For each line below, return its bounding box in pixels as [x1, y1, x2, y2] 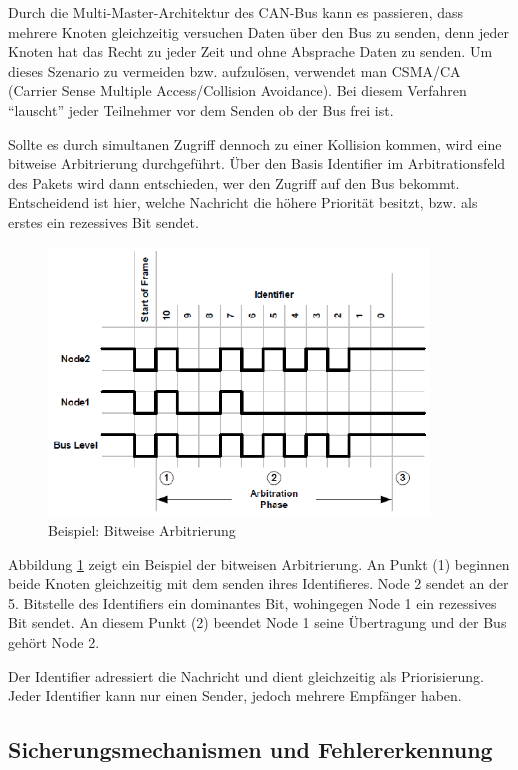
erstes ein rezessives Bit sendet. [8, 211, 199, 232]
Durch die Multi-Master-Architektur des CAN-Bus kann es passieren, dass [8, 2, 464, 22]
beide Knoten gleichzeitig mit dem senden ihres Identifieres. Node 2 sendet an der [8, 573, 509, 594]
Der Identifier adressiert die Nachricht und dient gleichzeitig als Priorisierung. [8, 665, 484, 686]
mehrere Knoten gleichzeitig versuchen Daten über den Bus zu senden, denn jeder [8, 21, 509, 42]
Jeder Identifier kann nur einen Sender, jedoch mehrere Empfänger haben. [8, 685, 462, 706]
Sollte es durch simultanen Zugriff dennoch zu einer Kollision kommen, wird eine [8, 133, 502, 154]
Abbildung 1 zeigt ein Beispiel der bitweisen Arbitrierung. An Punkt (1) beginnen [8, 553, 510, 574]
